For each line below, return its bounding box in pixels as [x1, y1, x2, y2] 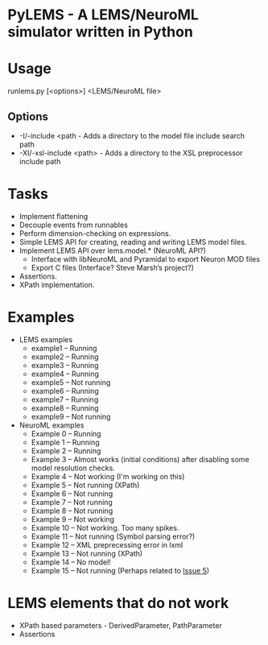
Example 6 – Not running [31, 489, 113, 498]
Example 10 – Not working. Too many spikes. [31, 523, 179, 532]
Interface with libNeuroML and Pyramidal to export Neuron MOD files [31, 254, 261, 263]
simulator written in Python [7, 23, 194, 41]
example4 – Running [31, 369, 100, 378]
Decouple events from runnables [19, 220, 128, 229]
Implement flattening [19, 211, 89, 221]
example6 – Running [31, 386, 99, 395]
